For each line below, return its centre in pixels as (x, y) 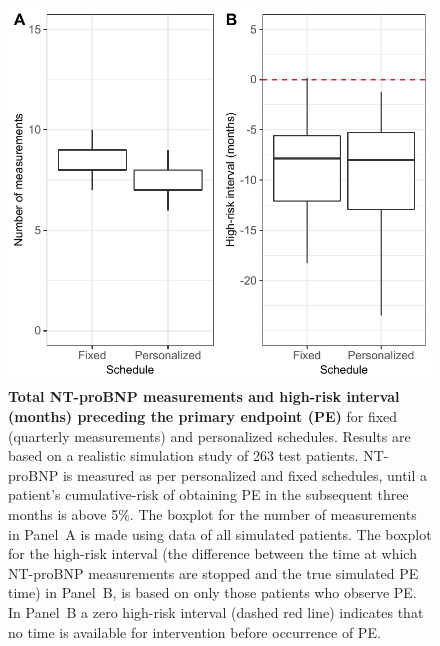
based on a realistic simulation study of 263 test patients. (183, 455)
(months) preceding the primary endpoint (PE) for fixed (203, 415)
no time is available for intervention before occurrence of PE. (194, 631)
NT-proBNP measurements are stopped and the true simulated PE (213, 572)
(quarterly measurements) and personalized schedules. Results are (209, 435)
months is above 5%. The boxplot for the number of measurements (212, 513)
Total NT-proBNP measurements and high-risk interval (204, 396)
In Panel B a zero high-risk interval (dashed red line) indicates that (216, 611)
